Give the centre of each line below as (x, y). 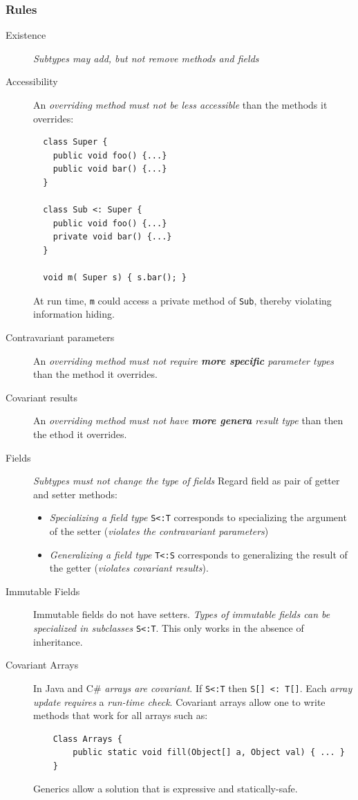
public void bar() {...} (110, 169)
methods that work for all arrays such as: (121, 715)
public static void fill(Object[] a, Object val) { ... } (209, 753)
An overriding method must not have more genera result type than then (188, 420)
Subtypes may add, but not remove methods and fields (146, 58)
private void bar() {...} (112, 237)
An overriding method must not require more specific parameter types (184, 360)
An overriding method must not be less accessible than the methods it (180, 104)
